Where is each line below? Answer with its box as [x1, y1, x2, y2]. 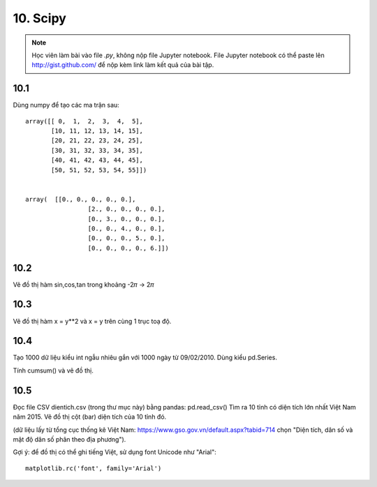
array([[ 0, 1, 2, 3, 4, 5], [25, 117, 143, 125]
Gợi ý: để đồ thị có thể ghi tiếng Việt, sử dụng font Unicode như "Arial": [13, 448, 216, 456]
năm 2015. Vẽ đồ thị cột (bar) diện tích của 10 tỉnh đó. [13, 412, 167, 421]
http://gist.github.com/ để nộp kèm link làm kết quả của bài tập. [31, 61, 214, 69]
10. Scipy [13, 10, 66, 26]
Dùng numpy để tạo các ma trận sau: [13, 101, 120, 110]
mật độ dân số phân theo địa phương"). [13, 435, 126, 443]
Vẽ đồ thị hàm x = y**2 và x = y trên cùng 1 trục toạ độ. [13, 317, 172, 325]
